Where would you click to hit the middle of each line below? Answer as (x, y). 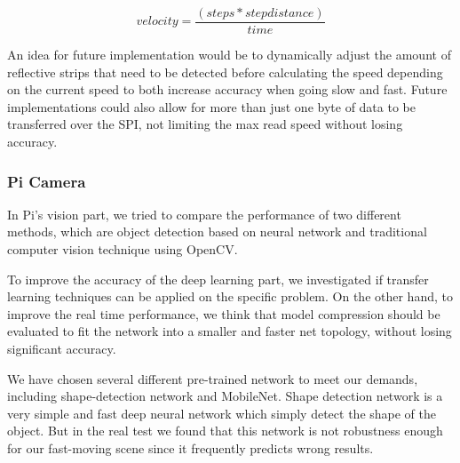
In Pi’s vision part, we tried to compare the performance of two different (204, 214)
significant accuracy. (62, 348)
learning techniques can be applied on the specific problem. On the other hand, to (230, 296)
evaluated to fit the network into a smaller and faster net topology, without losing (230, 331)
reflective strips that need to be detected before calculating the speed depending (225, 72)
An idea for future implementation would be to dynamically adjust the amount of (229, 55)
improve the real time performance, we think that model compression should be (224, 313)
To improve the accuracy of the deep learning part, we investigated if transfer (218, 279)
